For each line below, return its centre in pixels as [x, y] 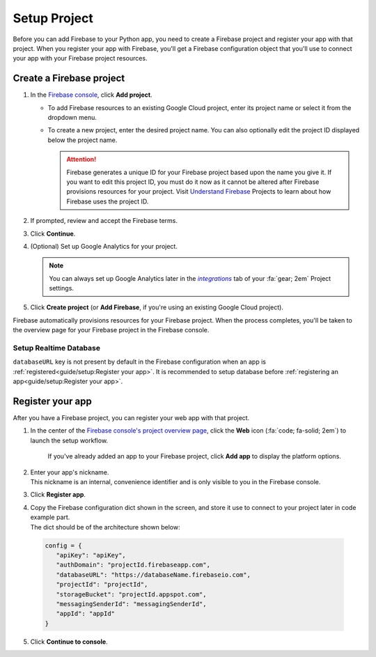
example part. [50, 517]
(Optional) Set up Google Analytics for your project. [104, 246]
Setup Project [53, 18]
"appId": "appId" [85, 614]
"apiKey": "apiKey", [91, 555]
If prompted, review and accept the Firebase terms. [104, 221]
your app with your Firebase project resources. [80, 59]
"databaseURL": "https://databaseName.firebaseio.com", [153, 574]
